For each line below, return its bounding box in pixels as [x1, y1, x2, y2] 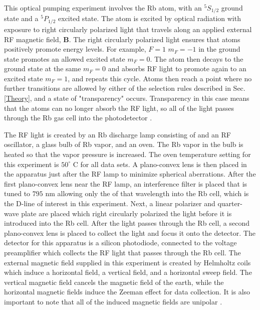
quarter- [217, 198, 242, 208]
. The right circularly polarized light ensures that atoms [69, 34, 240, 44]
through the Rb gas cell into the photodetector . [4, 112, 152, 123]
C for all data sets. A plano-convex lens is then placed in [73, 159, 247, 169]
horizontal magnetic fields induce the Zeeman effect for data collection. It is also [4, 286, 250, 297]
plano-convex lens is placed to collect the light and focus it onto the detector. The [4, 227, 255, 238]
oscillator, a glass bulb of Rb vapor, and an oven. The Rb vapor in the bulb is [4, 139, 243, 149]
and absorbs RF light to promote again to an [108, 63, 246, 74]
